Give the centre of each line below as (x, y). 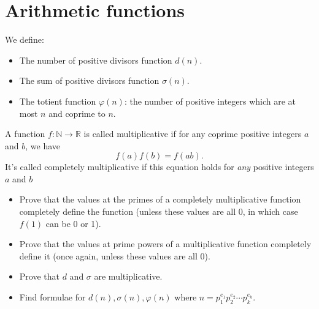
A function (25, 134)
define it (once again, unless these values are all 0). (115, 255)
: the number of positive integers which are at (210, 101)
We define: (25, 39)
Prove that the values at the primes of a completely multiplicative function (160, 199)
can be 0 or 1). (73, 223)
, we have (43, 145)
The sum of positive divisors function (89, 80)
